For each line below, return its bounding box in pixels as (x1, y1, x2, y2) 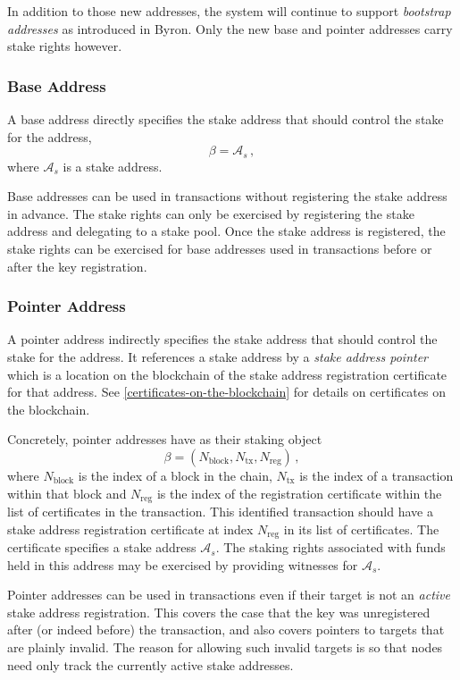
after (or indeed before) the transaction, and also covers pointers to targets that (7, 620, 445, 639)
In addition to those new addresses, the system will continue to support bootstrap (7, 2, 451, 20)
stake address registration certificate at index (7, 519, 254, 538)
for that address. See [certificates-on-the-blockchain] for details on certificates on (7, 382, 446, 401)
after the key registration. (7, 256, 147, 275)
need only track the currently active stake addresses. (7, 655, 294, 674)
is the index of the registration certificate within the (156, 483, 442, 502)
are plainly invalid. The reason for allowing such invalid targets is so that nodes (7, 638, 443, 657)
